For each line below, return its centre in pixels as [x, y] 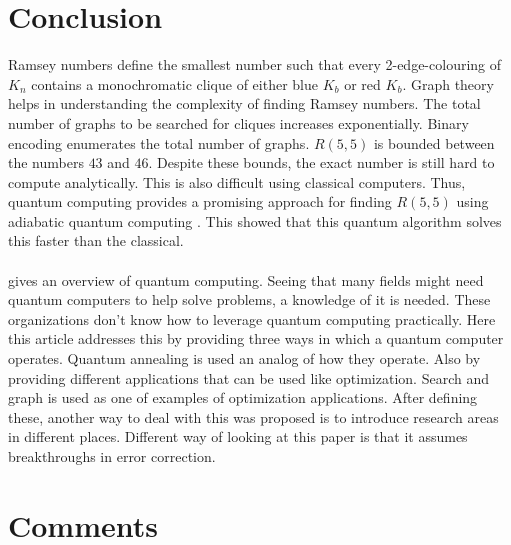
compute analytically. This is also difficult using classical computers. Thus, [237, 181]
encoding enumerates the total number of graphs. [159, 142]
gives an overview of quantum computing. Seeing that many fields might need [246, 279]
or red [362, 83]
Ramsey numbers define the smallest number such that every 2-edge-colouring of [255, 64]
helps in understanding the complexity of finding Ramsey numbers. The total [244, 103]
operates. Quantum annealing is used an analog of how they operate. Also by [244, 358]
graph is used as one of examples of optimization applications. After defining [243, 397]
